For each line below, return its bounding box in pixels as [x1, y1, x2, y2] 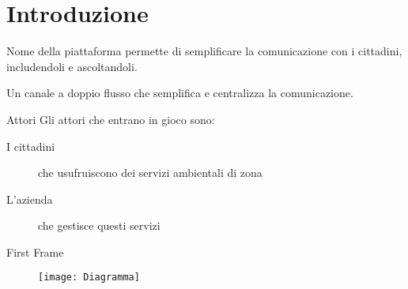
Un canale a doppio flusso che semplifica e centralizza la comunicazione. [6, 84, 353, 101]
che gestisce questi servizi [38, 217, 161, 234]
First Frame [6, 243, 64, 260]
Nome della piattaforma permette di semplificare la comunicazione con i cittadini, [6, 43, 402, 59]
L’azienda [6, 190, 53, 207]
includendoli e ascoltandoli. [6, 58, 138, 74]
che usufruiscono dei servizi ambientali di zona [38, 164, 263, 181]
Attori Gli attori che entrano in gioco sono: [6, 111, 215, 127]
